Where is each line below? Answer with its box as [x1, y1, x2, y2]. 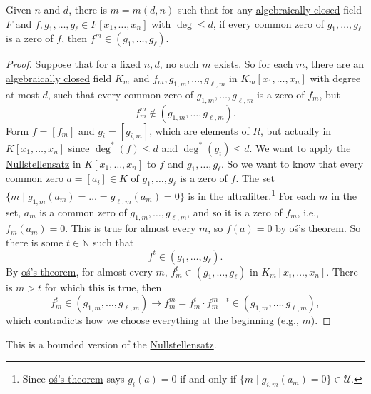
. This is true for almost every [65, 221, 196, 236]
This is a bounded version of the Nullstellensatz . [6, 336, 217, 351]
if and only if [180, 371, 237, 386]
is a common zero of [39, 204, 127, 219]
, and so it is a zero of [187, 204, 283, 219]
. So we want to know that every [221, 156, 364, 171]
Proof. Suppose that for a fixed [6, 56, 141, 71]
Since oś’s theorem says [22, 371, 125, 386]
